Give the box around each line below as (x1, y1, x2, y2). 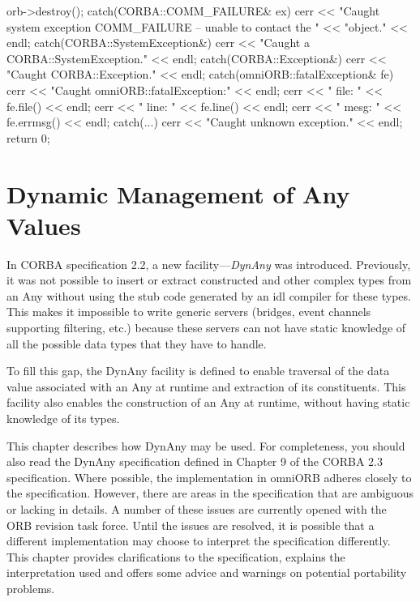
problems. (6, 579, 55, 596)
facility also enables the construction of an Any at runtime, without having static (6, 394, 410, 411)
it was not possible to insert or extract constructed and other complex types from (6, 271, 412, 288)
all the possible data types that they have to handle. (6, 335, 267, 352)
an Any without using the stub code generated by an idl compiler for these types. (6, 287, 411, 304)
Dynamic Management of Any (6, 177, 350, 210)
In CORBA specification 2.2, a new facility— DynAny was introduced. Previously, (6, 255, 411, 272)
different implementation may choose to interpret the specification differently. (6, 532, 391, 549)
